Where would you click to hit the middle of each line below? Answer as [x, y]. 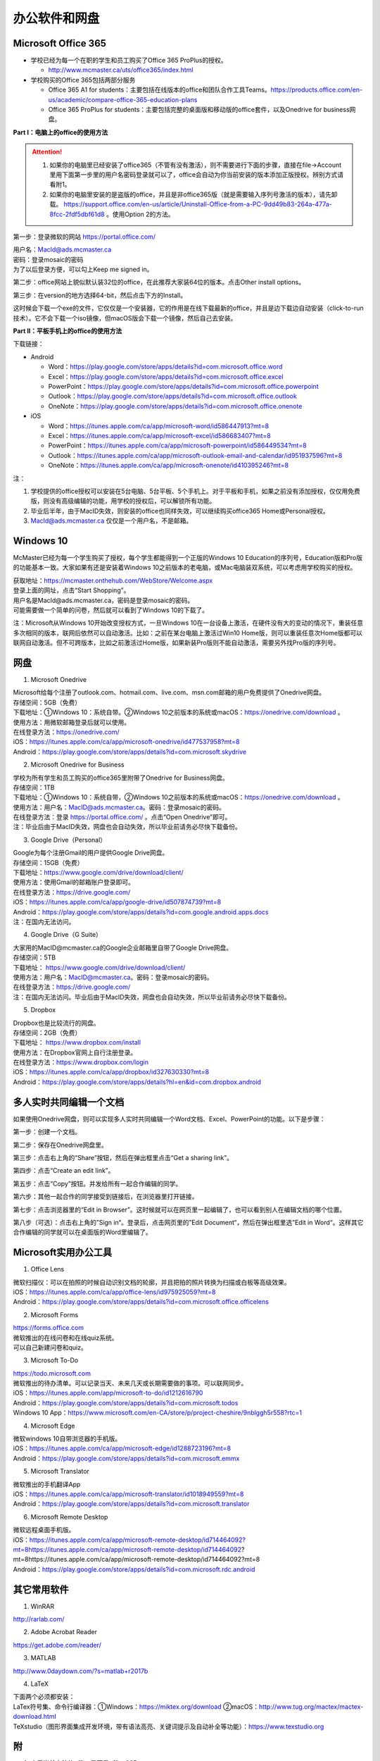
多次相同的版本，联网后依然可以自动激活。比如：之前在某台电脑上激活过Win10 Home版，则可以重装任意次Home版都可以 [188, 633]
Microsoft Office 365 [60, 43]
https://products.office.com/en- [317, 90]
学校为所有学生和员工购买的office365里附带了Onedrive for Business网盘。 [121, 778]
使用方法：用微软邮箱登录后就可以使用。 [71, 722]
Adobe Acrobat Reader [64, 1632]
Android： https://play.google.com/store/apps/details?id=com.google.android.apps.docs [141, 911]
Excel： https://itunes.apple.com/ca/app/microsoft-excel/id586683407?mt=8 [159, 435]
